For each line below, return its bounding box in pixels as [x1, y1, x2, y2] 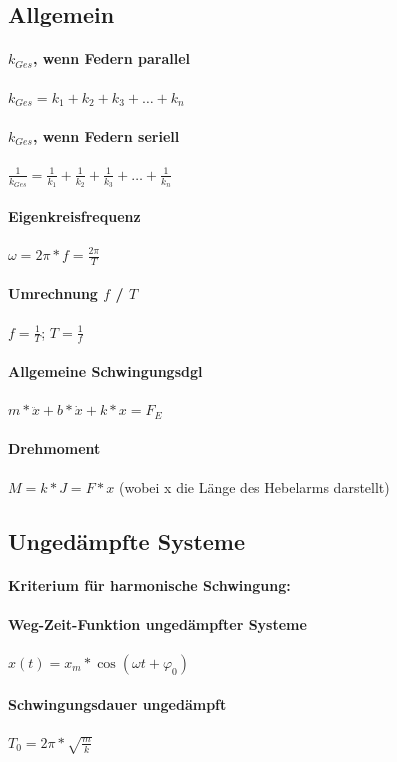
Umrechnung [8, 283, 98, 304]
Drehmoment [8, 438, 101, 459]
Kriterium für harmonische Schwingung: [8, 574, 291, 595]
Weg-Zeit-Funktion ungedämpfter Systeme [8, 613, 307, 634]
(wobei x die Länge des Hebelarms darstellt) [118, 476, 390, 497]
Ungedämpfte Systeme [8, 525, 246, 556]
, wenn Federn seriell [32, 125, 180, 146]
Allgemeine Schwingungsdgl [8, 361, 203, 382]
